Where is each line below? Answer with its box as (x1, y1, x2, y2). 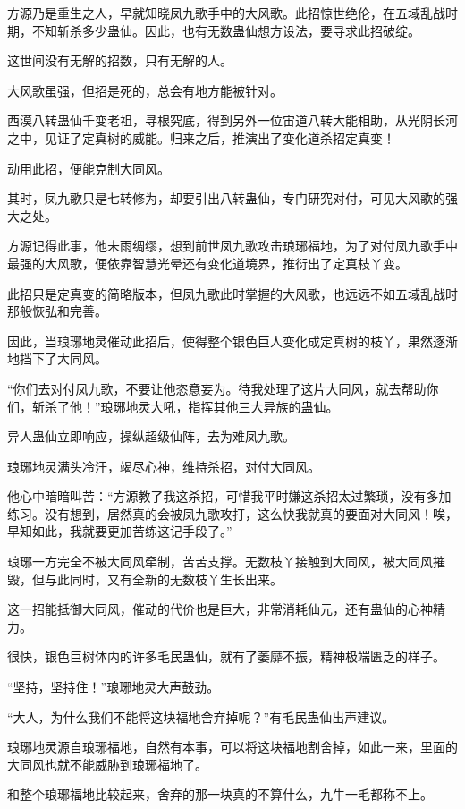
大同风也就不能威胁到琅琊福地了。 (7, 754, 207, 773)
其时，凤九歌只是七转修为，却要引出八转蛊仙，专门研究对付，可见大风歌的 (7, 189, 445, 208)
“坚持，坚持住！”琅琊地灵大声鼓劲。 (7, 677, 220, 696)
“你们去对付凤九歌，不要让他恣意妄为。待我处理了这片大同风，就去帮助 (7, 379, 427, 397)
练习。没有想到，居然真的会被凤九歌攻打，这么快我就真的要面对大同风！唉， (7, 504, 458, 523)
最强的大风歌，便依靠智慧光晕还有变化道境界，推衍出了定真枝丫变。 (7, 253, 408, 272)
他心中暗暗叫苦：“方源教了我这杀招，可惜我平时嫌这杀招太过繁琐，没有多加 (7, 487, 452, 506)
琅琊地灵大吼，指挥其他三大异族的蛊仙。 (100, 396, 339, 415)
